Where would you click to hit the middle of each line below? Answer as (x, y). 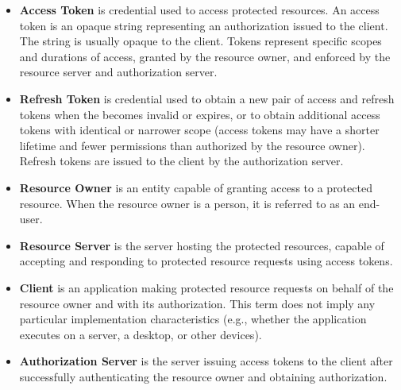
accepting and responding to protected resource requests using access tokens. (206, 261)
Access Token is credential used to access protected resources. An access (199, 10)
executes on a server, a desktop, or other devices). (141, 334)
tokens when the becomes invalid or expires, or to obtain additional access (200, 114)
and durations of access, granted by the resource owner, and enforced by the (205, 56)
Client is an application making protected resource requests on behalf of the (206, 287)
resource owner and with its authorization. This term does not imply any (197, 303)
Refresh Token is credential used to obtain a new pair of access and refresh (207, 98)
